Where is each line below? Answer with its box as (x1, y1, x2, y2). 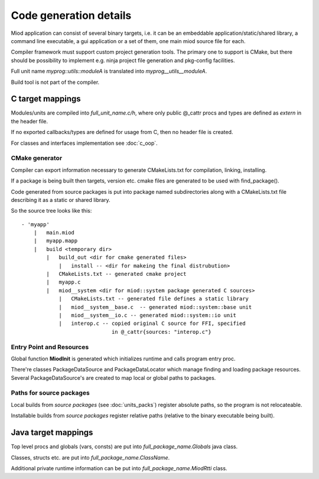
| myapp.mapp (33, 237, 78, 245)
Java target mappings (11, 428, 93, 438)
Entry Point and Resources (11, 343, 89, 351)
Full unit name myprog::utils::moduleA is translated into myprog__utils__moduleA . (11, 68, 207, 75)
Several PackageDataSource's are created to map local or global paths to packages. (11, 374, 216, 381)
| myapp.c (46, 279, 81, 286)
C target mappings (11, 94, 81, 104)
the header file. (11, 118, 48, 125)
